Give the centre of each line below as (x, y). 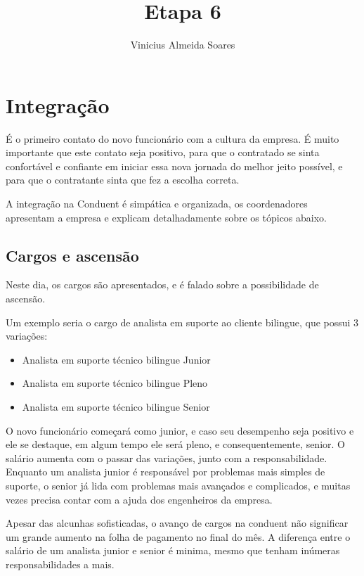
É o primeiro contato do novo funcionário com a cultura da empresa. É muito (173, 138)
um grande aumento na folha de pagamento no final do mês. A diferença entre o (178, 536)
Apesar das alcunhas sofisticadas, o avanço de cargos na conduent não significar (177, 523)
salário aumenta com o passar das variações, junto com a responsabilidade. (167, 457)
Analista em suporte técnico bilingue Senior (116, 406)
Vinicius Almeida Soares (183, 45)
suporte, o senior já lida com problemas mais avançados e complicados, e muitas (178, 485)
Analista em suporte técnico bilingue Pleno (115, 383)
